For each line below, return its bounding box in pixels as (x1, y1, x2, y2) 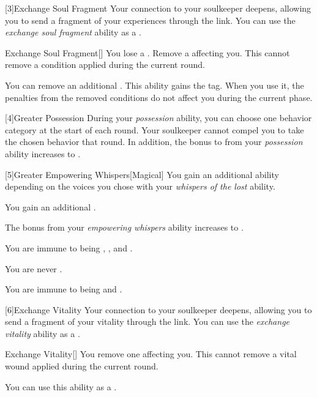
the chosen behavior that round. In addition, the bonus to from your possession (5, 135, 303, 148)
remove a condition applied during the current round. (5, 58, 205, 71)
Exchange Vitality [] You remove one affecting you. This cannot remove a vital (5, 347, 297, 360)
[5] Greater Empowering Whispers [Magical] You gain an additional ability (5, 168, 279, 180)
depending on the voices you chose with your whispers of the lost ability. (5, 180, 275, 193)
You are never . (5, 262, 62, 275)
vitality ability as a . (5, 327, 80, 339)
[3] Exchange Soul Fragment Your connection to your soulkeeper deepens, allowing (5, 2, 311, 14)
